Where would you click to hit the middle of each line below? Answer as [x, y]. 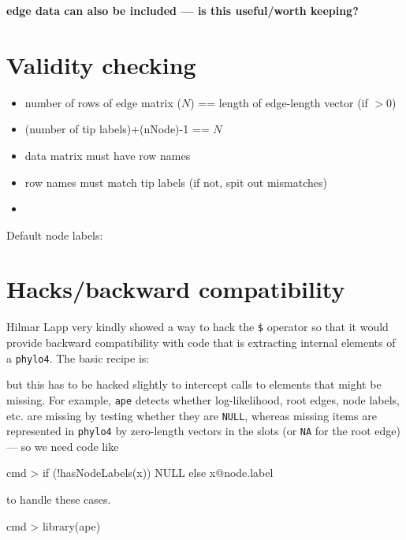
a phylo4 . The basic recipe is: [78, 358]
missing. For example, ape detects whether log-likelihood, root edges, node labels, [203, 399]
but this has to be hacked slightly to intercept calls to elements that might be [194, 384]
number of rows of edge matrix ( [103, 102]
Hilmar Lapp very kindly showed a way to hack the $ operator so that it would [197, 327]
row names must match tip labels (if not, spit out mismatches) [176, 182]
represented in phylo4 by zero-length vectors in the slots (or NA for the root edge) [203, 431]
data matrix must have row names [108, 155]
